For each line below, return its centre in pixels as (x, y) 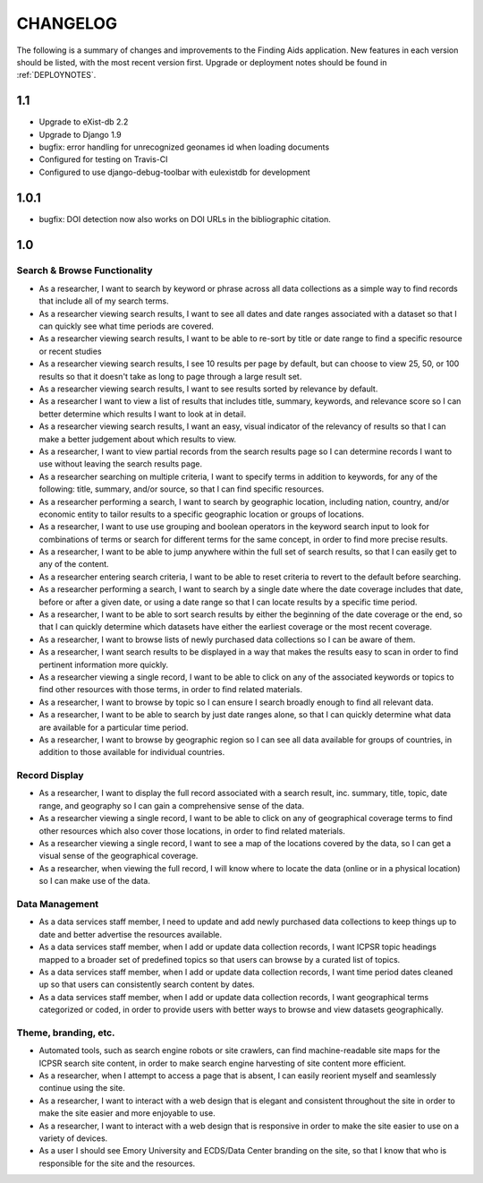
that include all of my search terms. (104, 301)
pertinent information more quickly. (104, 664)
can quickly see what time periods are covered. (126, 326)
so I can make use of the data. (95, 881)
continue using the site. (82, 1088)
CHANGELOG (67, 23)
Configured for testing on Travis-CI (104, 159)
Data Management (58, 904)
